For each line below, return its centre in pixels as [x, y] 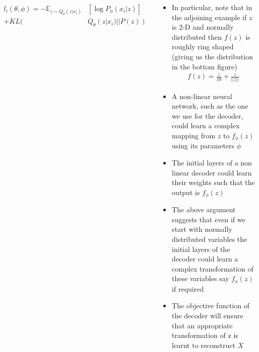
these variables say [201, 278]
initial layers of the [201, 249]
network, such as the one [210, 106]
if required [188, 288]
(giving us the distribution [212, 56]
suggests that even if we [209, 219]
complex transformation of [213, 268]
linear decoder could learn [212, 172]
